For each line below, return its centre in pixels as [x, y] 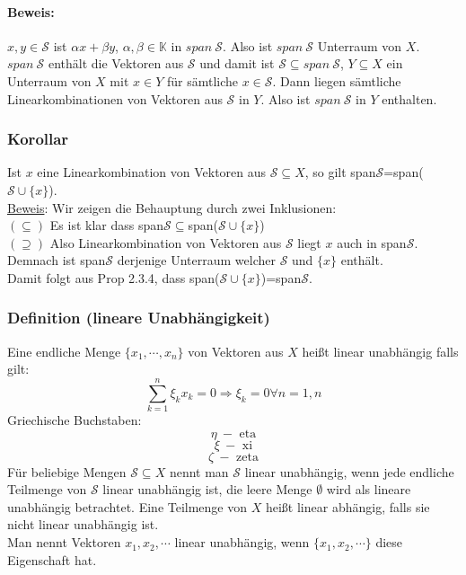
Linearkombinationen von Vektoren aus [115, 98]
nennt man [199, 471]
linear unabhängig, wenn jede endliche [349, 471]
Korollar [38, 139]
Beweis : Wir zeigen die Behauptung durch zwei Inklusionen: [172, 207]
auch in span [372, 242]
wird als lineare [369, 489]
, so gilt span [340, 172]
